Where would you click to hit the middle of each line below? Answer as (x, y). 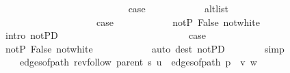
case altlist (179, 8)
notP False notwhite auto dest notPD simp (145, 48)
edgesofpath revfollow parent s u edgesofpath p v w (138, 62)
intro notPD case (105, 35)
